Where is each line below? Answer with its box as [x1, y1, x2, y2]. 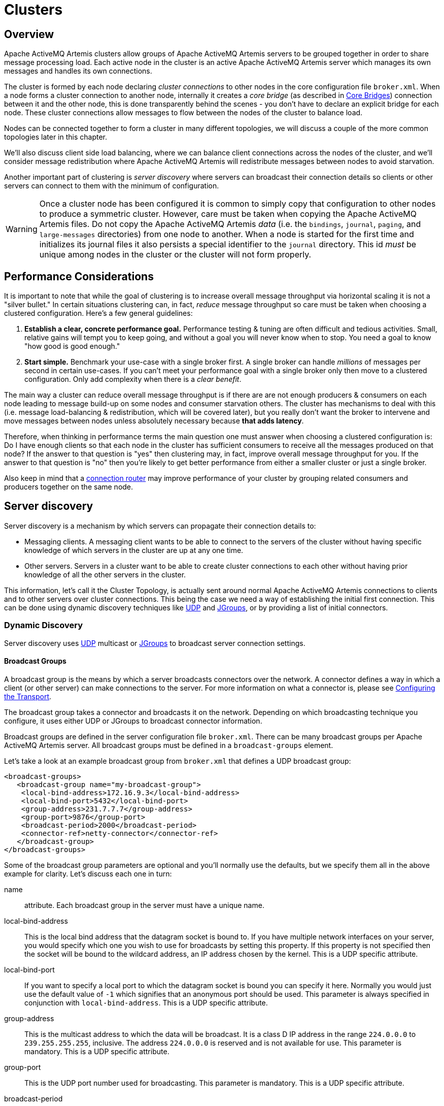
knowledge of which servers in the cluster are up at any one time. [24, 545, 244, 555]
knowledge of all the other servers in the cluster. [24, 570, 186, 579]
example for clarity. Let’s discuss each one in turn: [4, 869, 172, 878]
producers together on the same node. [4, 482, 133, 492]
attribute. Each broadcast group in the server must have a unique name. [24, 900, 264, 909]
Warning [6, 224, 38, 235]
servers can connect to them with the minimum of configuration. [4, 181, 219, 190]
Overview [4, 27, 54, 41]
